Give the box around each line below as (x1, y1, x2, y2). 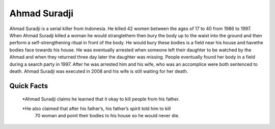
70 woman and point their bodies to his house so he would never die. (35, 113, 180, 119)
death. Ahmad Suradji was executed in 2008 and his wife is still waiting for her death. (9, 68, 188, 74)
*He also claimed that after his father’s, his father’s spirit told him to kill (22, 105, 171, 112)
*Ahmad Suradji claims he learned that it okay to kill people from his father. (22, 96, 180, 102)
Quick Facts (9, 82, 48, 90)
